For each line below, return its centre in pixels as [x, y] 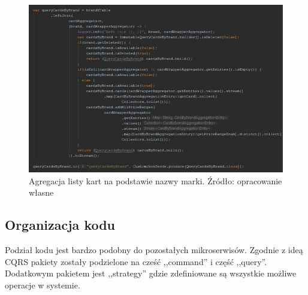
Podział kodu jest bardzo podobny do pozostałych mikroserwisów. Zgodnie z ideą [154, 250]
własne [41, 192]
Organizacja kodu [60, 225]
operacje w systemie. [43, 285]
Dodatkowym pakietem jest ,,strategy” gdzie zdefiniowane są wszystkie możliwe [151, 273]
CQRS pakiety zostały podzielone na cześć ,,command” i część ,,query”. [136, 261]
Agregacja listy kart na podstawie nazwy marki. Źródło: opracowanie [155, 180]
